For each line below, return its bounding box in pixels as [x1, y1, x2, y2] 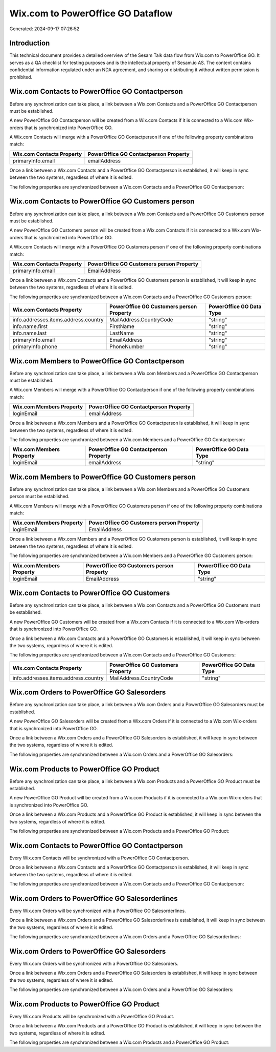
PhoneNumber [109, 343, 145, 350]
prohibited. [9, 74, 33, 80]
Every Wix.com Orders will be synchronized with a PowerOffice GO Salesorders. [9, 961, 179, 966]
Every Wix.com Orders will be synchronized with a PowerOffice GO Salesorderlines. [9, 907, 186, 914]
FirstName [109, 323, 135, 330]
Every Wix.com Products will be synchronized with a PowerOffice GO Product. [9, 1014, 175, 1020]
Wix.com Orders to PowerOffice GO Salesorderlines [9, 894, 178, 903]
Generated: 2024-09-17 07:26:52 [9, 26, 80, 32]
